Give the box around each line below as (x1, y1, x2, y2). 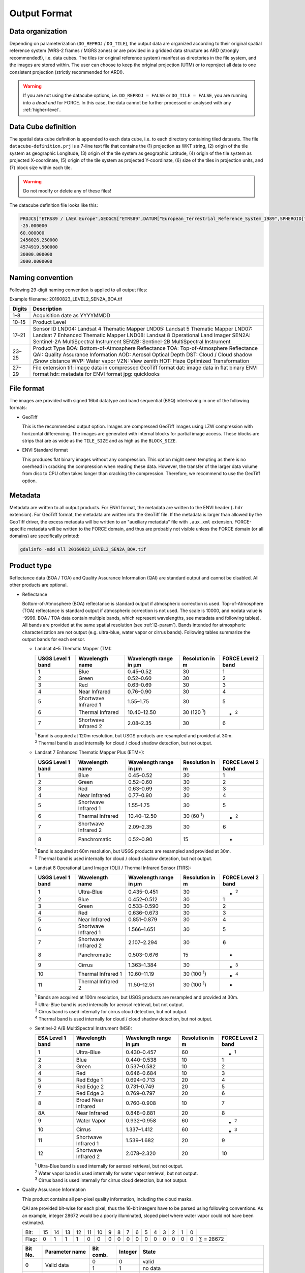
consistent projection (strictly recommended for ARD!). (9, 69, 125, 75)
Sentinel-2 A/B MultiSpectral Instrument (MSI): (35, 1025, 132, 1031)
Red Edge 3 (76, 1090, 104, 1097)
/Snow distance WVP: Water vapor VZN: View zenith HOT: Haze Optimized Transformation (33, 357, 249, 365)
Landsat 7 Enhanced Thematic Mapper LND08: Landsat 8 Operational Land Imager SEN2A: (33, 331, 251, 339)
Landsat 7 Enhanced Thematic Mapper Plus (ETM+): (35, 749, 145, 756)
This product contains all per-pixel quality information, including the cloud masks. (22, 1196, 193, 1202)
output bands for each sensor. (22, 636, 86, 642)
